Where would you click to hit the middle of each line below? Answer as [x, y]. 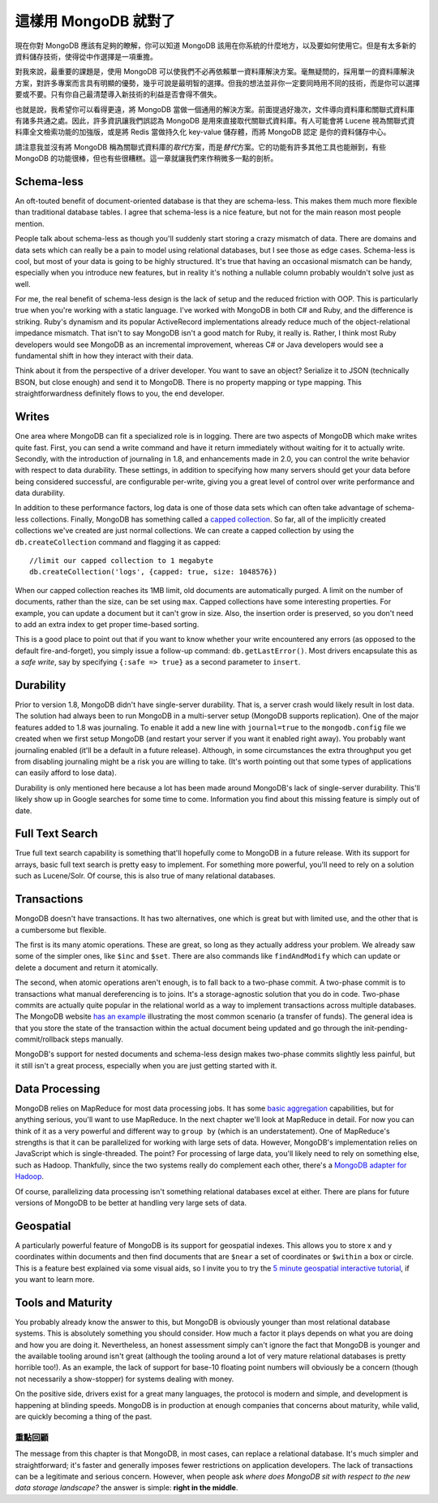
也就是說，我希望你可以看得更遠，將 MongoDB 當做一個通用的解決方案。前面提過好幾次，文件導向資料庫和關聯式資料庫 [215, 109]
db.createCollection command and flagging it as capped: [118, 542]
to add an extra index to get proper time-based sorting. [107, 624]
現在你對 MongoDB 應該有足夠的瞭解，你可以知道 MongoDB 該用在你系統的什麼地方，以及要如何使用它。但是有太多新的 [216, 45]
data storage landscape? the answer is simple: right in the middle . [127, 1488]
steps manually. [97, 1039]
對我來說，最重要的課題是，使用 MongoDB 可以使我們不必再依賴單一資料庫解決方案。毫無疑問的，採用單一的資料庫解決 [215, 71]
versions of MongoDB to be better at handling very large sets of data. [131, 1202]
